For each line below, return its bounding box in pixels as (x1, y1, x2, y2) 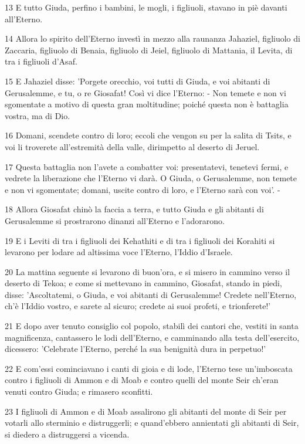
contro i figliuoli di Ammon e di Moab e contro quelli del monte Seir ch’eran (5, 374, 279, 386)
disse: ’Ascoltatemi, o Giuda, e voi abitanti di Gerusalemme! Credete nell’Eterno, (5, 288, 297, 300)
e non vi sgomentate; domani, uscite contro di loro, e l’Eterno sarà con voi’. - (5, 183, 280, 195)
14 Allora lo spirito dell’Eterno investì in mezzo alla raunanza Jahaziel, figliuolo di (5, 32, 300, 45)
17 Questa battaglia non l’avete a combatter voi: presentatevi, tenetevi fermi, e (5, 160, 289, 172)
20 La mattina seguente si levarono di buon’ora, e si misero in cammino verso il (5, 265, 290, 277)
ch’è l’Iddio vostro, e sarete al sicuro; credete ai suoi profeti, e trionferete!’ (5, 300, 271, 312)
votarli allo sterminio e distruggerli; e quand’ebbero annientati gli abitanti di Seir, (5, 416, 299, 429)
